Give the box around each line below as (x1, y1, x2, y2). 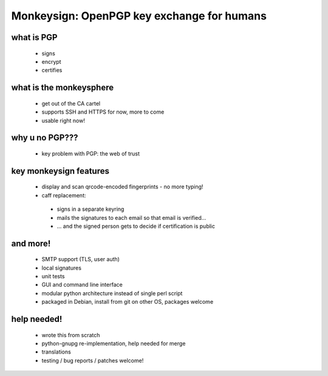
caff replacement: (41, 191, 86, 199)
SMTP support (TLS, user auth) (41, 256, 120, 263)
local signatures (41, 264, 82, 272)
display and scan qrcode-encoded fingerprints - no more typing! (41, 183, 203, 191)
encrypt (41, 58, 61, 65)
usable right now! (41, 117, 85, 124)
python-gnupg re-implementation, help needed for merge (41, 340, 186, 347)
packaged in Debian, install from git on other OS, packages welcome (41, 298, 214, 306)
